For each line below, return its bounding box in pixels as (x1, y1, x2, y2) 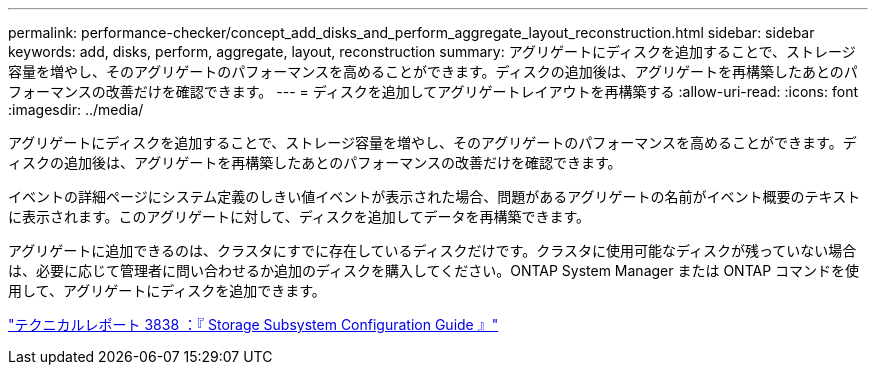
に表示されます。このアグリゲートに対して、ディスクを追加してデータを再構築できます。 (8, 208, 590, 225)
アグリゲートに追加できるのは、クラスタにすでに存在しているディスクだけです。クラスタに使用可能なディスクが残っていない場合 (8, 242, 857, 259)
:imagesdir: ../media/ (8, 101, 144, 118)
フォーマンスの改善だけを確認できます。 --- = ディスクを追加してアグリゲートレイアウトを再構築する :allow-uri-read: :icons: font (8, 83, 858, 100)
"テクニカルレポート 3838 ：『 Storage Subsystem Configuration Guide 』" (8, 316, 499, 333)
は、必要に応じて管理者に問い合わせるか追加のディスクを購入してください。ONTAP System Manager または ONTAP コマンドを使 (8, 262, 860, 279)
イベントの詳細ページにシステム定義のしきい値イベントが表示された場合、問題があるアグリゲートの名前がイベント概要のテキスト (8, 188, 861, 205)
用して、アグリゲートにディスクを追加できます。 (8, 282, 326, 299)
